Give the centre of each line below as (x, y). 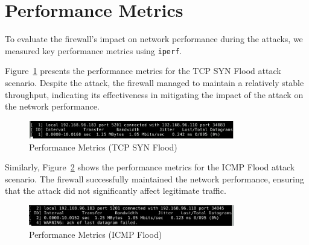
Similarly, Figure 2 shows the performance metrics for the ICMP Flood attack (150, 167)
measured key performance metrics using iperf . (94, 50)
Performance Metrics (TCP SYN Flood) (103, 147)
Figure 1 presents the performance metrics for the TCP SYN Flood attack (143, 71)
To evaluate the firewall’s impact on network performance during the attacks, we (154, 39)
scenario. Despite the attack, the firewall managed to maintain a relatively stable (154, 82)
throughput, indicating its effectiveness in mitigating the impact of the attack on (154, 94)
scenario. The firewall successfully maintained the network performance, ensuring (154, 178)
